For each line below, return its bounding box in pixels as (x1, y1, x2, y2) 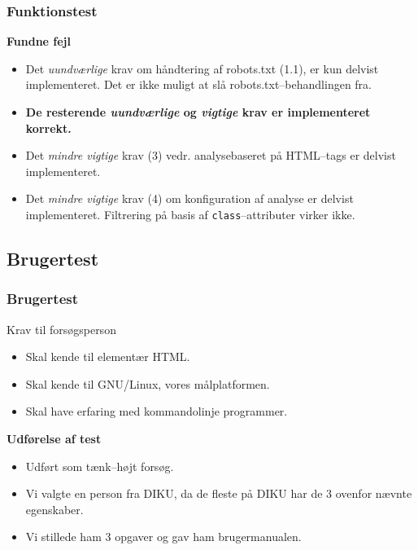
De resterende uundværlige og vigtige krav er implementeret (25, 103, 371, 120)
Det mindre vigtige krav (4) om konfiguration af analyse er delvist (25, 190, 354, 207)
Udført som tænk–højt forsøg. (25, 457, 174, 474)
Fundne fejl (7, 33, 71, 50)
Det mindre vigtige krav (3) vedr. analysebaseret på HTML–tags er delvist (25, 147, 396, 164)
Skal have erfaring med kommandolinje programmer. (25, 403, 288, 420)
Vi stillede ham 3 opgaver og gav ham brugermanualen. (25, 528, 302, 545)
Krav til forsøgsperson (7, 320, 116, 337)
